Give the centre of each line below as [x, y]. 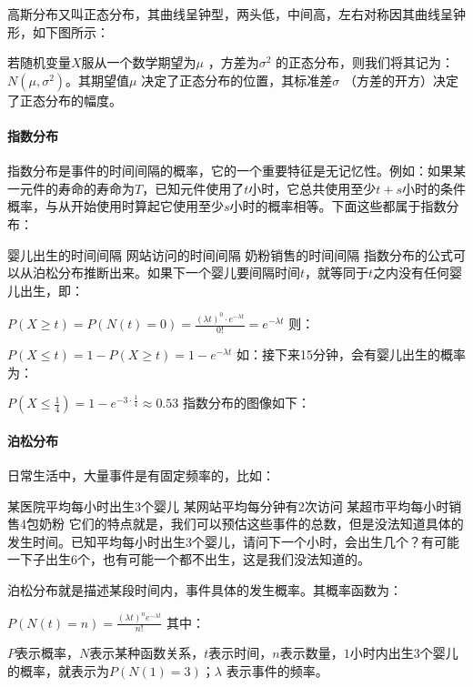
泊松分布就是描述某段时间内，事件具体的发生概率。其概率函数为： [205, 589]
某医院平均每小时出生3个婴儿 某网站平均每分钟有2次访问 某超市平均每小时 [228, 505]
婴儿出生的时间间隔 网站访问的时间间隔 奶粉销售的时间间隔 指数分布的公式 [230, 254]
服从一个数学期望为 [139, 62]
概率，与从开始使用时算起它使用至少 [116, 206]
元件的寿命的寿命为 [77, 188]
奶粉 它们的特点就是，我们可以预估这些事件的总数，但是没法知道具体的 [251, 524]
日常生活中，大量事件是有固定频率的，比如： [141, 475]
